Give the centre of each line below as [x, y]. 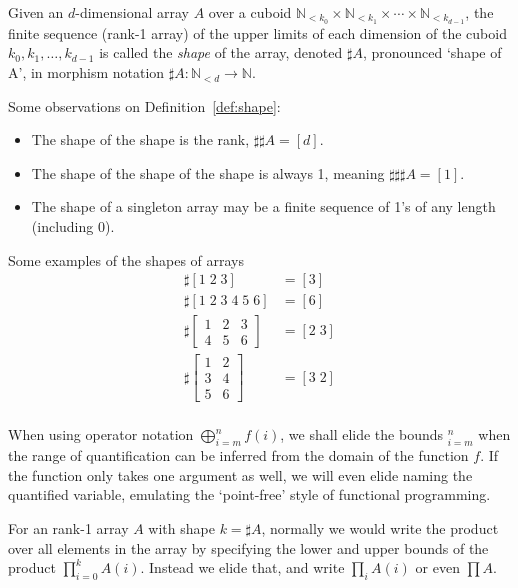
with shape [181, 528]
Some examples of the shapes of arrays [126, 259]
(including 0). [73, 226]
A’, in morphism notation [86, 72]
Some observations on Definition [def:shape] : [144, 105]
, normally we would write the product [380, 528]
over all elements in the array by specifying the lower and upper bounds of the [248, 547]
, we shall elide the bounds [362, 434]
